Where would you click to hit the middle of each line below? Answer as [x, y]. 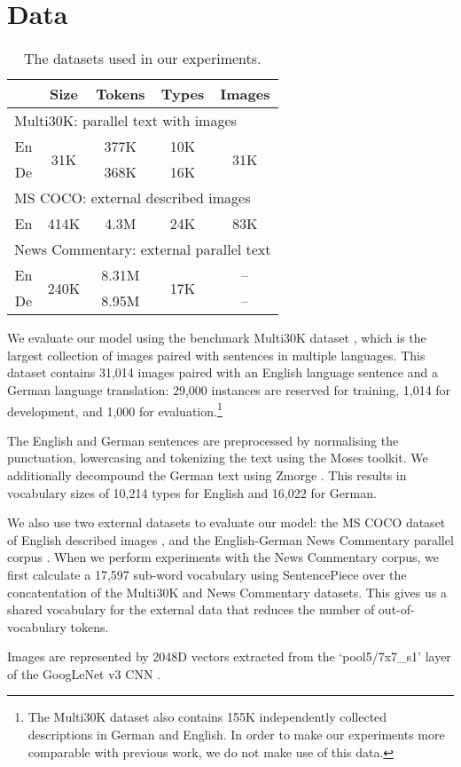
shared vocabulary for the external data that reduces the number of [191, 609]
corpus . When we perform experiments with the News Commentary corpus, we [223, 557]
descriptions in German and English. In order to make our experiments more [236, 735]
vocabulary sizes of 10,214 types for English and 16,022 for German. [192, 492]
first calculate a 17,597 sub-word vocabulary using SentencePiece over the [207, 574]
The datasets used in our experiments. [143, 59]
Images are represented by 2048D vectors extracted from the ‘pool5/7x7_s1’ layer [229, 656]
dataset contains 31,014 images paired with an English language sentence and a [223, 372]
